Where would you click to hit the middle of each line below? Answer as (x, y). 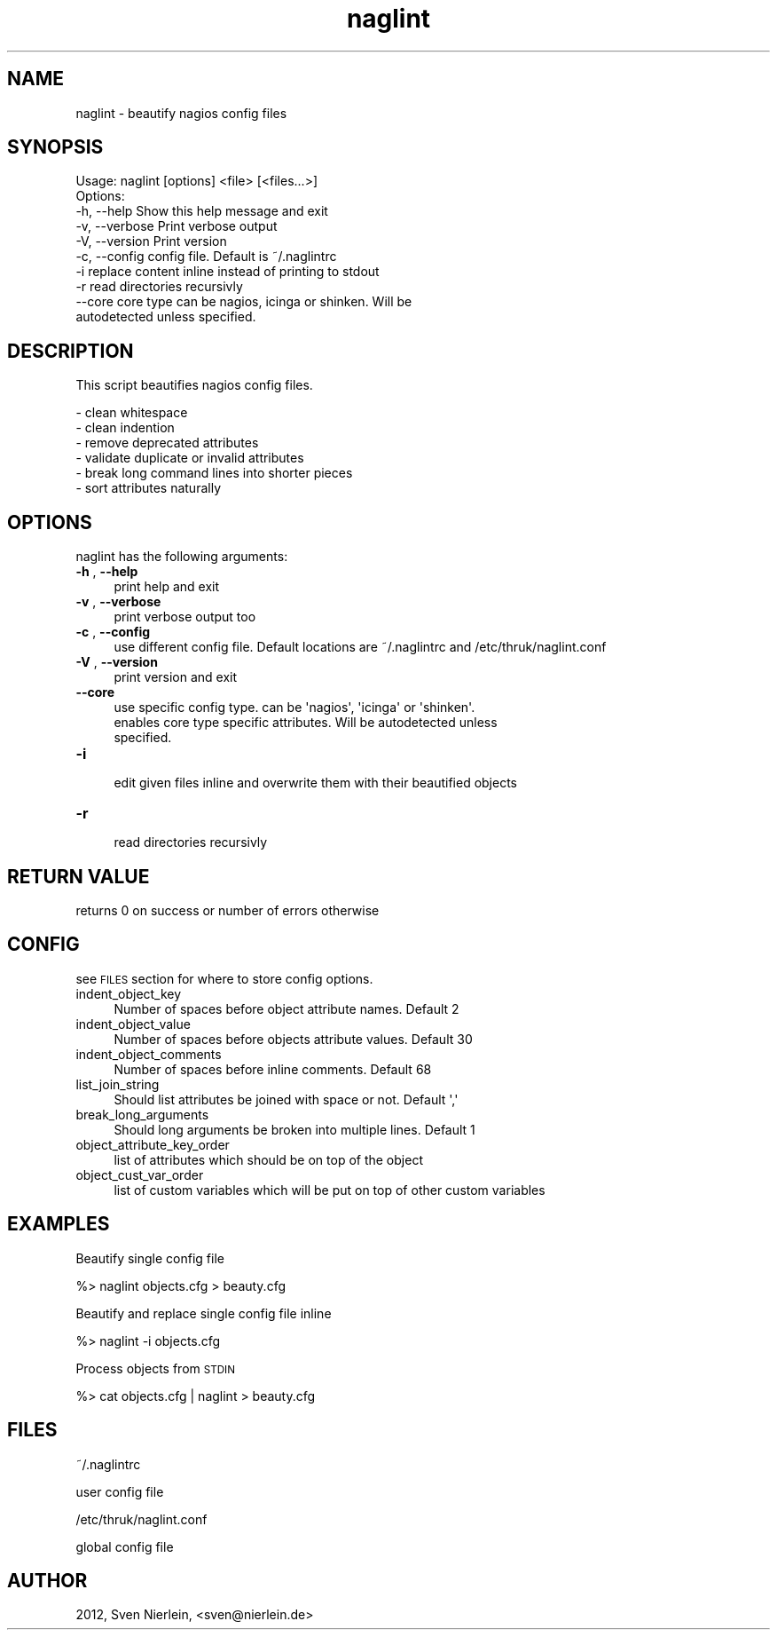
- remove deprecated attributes (167, 443)
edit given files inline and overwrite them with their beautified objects (316, 783)
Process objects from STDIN (156, 1368)
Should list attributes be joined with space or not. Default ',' (286, 1099)
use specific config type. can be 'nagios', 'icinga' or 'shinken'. (294, 708)
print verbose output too (185, 617)
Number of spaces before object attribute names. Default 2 (286, 1008)
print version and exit (176, 677)
